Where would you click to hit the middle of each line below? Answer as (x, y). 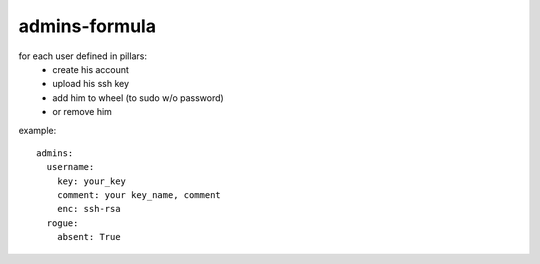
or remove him (82, 112)
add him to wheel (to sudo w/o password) (138, 97)
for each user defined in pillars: (82, 56)
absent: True (88, 237)
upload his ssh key (91, 84)
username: (70, 167)
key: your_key (91, 181)
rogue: (62, 223)
